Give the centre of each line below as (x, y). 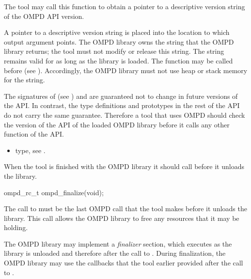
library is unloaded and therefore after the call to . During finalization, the (115, 253)
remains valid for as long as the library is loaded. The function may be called (118, 60)
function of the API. (34, 134)
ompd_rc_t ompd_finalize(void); (54, 192)
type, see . (30, 150)
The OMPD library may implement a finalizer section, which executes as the (118, 243)
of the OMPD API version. (44, 16)
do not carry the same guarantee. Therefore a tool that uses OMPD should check (125, 115)
